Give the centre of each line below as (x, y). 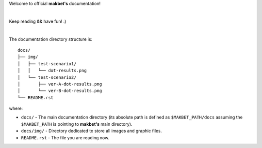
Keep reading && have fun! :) (38, 21)
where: (16, 108)
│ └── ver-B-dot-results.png (60, 91)
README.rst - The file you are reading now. (65, 137)
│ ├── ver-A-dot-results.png (60, 84)
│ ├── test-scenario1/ (47, 64)
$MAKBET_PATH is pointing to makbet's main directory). (77, 124)
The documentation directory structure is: (51, 39)
